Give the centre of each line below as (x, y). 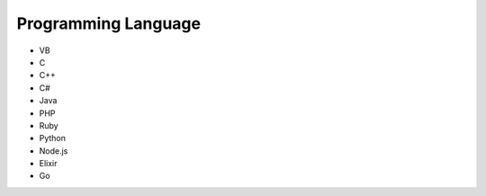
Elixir (48, 164)
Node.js (54, 151)
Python (53, 138)
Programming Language (109, 23)
